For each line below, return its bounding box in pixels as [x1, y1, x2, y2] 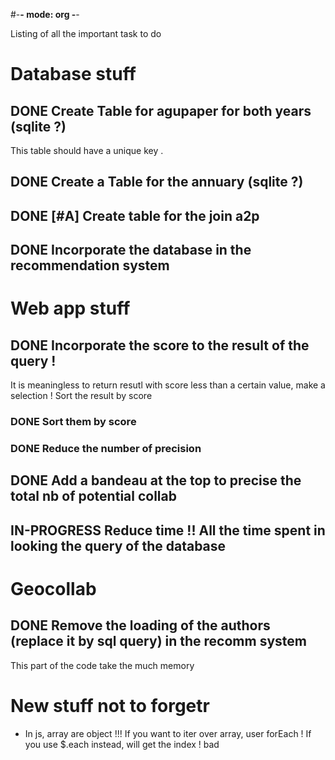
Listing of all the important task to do [10, 28, 162, 39]
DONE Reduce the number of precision [10, 442, 202, 456]
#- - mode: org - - [10, 9, 80, 20]
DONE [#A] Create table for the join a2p [10, 207, 260, 224]
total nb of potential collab [10, 488, 177, 505]
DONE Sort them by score [10, 415, 137, 429]
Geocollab [10, 577, 97, 600]
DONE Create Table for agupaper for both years [10, 102, 312, 119]
